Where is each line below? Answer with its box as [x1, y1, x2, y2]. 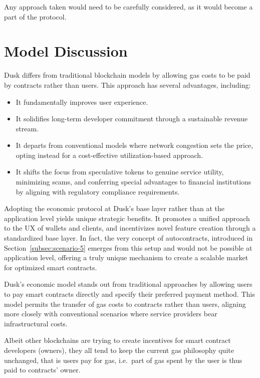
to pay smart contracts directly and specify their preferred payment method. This [4, 289, 255, 299]
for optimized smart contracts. [4, 262, 97, 272]
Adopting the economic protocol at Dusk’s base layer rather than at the [4, 203, 225, 214]
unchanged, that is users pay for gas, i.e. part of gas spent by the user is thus [4, 354, 242, 365]
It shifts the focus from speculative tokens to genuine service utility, [16, 166, 224, 177]
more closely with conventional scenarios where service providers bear [4, 308, 217, 319]
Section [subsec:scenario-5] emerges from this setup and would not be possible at [4, 242, 252, 253]
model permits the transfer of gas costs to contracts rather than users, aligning [4, 298, 246, 309]
